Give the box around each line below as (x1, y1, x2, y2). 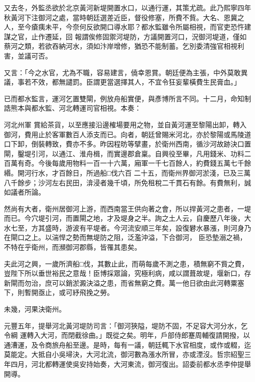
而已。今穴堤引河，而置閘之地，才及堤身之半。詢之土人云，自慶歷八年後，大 (4, 213, 251, 223)
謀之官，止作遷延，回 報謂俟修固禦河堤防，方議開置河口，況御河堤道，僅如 (4, 31, 247, 41)
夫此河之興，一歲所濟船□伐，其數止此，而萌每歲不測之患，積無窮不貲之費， (4, 258, 249, 268)
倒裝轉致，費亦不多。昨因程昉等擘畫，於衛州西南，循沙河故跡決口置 (31, 139, 251, 149)
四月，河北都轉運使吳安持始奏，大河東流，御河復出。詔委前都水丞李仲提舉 (10, 359, 251, 369)
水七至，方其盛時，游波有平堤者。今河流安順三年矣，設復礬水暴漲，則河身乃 (4, 222, 251, 233)
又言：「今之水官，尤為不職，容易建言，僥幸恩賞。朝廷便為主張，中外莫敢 (4, 67, 241, 77)
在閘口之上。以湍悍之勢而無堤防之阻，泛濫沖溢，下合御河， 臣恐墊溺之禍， (4, 232, 247, 242)
